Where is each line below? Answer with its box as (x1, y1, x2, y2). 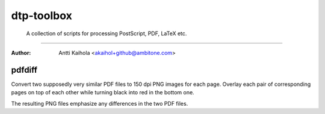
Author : (11, 49, 31, 56)
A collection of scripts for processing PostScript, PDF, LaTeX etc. (26, 30, 187, 37)
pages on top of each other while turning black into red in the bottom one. (11, 89, 195, 96)
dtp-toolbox (11, 9, 72, 22)
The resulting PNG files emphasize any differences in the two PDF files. (11, 100, 188, 107)
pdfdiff (11, 64, 38, 75)
